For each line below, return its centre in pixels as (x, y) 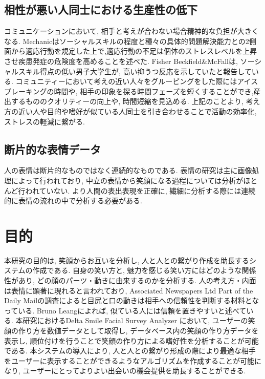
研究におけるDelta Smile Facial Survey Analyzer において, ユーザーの (135, 320)
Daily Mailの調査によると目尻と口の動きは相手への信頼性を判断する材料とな (132, 300)
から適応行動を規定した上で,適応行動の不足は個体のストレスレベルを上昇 (134, 51)
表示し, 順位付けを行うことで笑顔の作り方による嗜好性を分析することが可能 (131, 340)
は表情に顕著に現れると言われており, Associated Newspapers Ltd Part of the (129, 290)
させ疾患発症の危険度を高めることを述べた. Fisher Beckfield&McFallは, (121, 61)
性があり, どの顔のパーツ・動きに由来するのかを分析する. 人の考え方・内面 (130, 280)
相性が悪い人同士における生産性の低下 (101, 9)
